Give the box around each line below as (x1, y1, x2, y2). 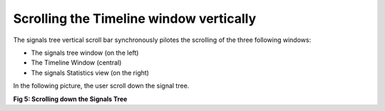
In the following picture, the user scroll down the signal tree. (13, 82, 190, 90)
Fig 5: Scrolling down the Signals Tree (13, 95, 128, 103)
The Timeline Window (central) (31, 58, 122, 67)
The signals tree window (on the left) (31, 48, 139, 57)
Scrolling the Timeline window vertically (13, 11, 257, 26)
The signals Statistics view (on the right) (31, 68, 150, 77)
